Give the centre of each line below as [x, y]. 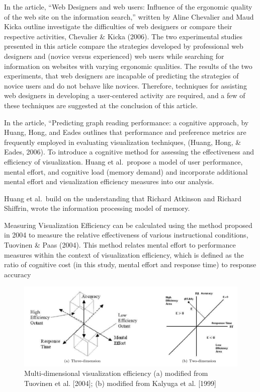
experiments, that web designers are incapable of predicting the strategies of [121, 76]
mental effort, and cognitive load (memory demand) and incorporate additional [126, 171]
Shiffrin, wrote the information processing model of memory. [97, 208]
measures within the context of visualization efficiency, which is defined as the [124, 254]
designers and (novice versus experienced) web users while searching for [114, 56]
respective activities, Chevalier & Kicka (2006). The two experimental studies [123, 36]
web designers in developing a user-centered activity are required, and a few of [125, 95]
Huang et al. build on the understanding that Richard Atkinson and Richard [123, 198]
